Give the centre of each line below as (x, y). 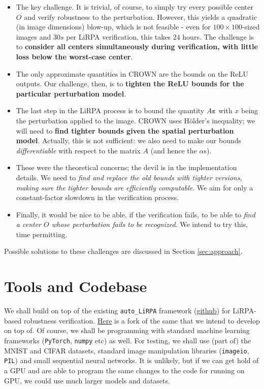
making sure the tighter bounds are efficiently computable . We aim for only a (135, 187)
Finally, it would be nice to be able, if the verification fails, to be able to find (136, 214)
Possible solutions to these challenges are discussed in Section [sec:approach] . (123, 251)
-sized (251, 27)
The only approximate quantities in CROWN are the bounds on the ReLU (132, 73)
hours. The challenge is (218, 36)
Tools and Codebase (76, 286)
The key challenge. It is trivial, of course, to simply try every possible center (135, 7)
